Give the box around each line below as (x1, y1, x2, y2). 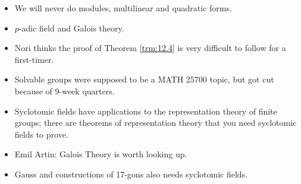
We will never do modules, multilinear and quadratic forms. (14, 2, 232, 14)
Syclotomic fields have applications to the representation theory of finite (14, 104, 277, 117)
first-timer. (14, 53, 54, 65)
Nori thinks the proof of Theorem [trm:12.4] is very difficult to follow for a (14, 42, 286, 54)
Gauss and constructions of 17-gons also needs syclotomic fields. (14, 167, 248, 180)
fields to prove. (14, 128, 68, 140)
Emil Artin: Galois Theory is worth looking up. (14, 148, 187, 160)
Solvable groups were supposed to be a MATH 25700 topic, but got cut (14, 73, 274, 85)
